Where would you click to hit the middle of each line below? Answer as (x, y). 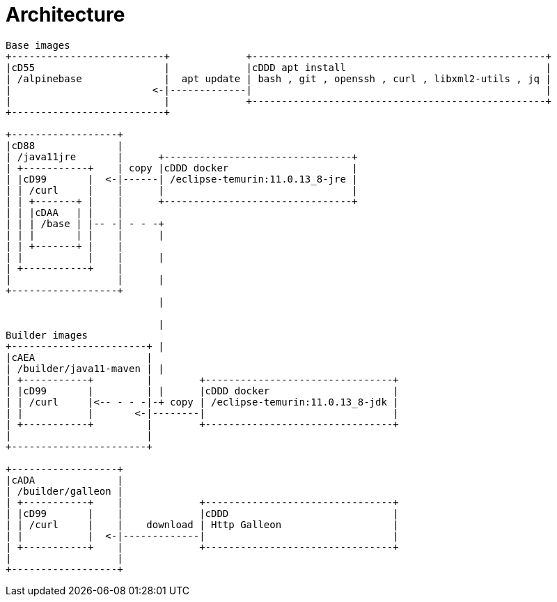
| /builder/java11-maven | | (85, 368)
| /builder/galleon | (64, 491)
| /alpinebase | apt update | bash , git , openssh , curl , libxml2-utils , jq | (278, 78)
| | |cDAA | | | (64, 212)
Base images (38, 45)
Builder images (47, 335)
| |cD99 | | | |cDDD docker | (202, 391)
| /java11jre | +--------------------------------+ (182, 156)
